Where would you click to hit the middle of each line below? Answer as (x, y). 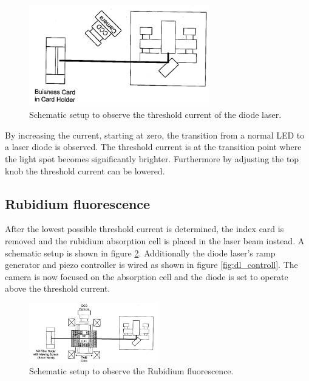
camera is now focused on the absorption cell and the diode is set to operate (147, 276)
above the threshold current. (58, 288)
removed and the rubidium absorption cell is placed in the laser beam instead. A (155, 241)
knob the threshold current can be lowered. (85, 170)
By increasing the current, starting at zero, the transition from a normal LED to (155, 135)
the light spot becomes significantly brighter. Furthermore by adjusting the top (152, 159)
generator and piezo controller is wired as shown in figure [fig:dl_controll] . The (151, 265)
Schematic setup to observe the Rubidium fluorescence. (131, 370)
